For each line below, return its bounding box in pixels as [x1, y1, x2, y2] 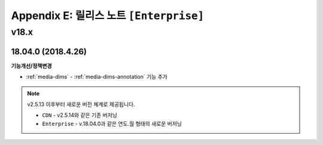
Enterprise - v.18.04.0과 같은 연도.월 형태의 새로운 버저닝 [42, 120, 182, 127]
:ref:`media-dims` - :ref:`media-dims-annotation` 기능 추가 [26, 73, 167, 81]
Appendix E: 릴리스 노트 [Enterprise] [11, 9, 205, 22]
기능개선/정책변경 [11, 62, 52, 69]
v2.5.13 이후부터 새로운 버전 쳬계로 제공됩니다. [27, 100, 136, 107]
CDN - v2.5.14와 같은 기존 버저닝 [42, 112, 118, 119]
